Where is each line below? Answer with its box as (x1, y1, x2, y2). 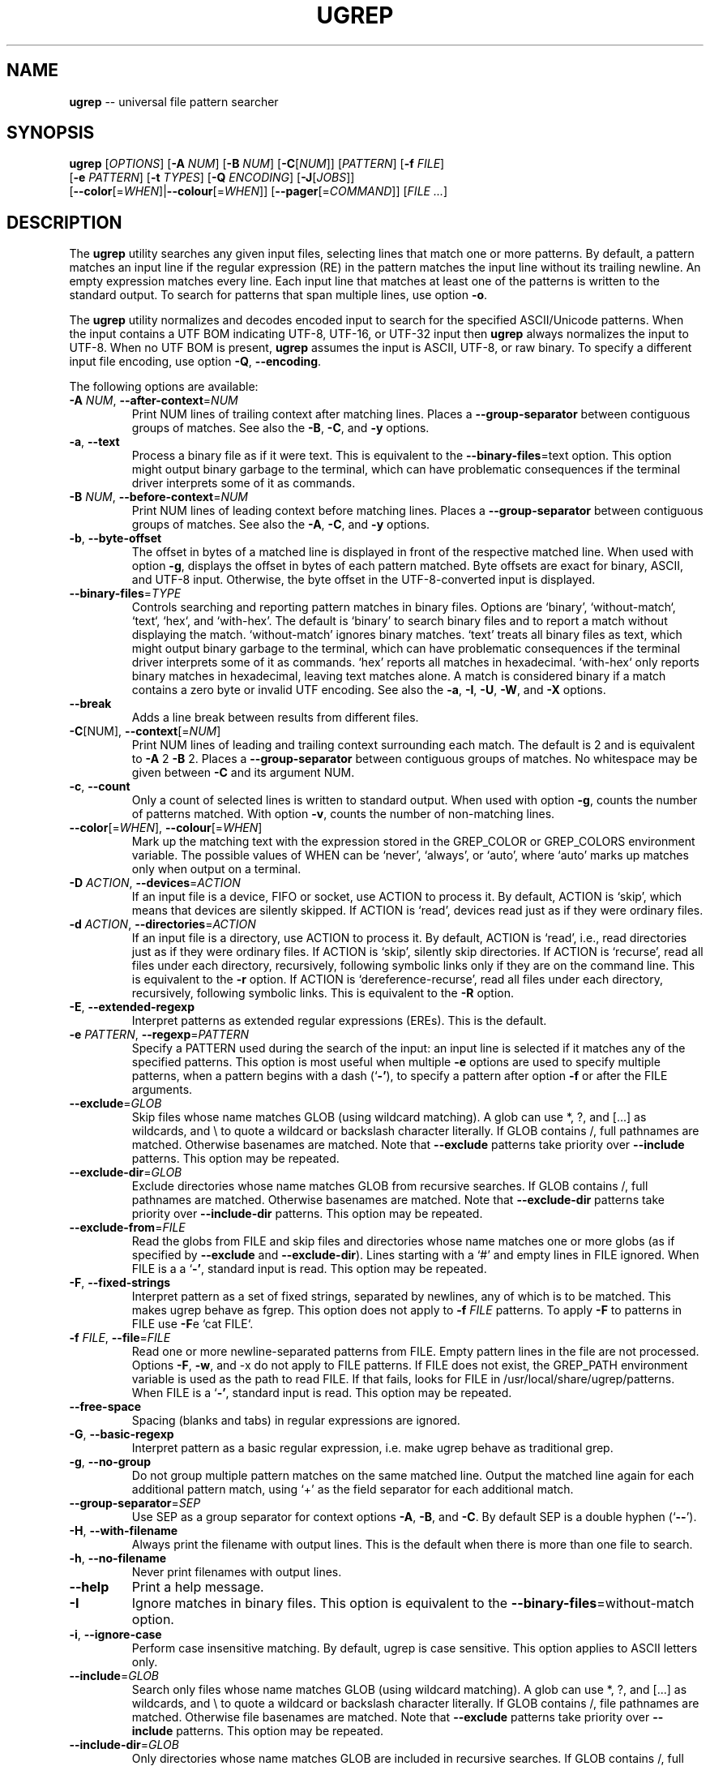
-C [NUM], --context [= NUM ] (69, 724, 221, 739)
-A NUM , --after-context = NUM (69, 393, 238, 408)
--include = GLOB (69, 1669, 160, 1683)
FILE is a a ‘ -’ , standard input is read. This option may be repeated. (131, 1262, 487, 1276)
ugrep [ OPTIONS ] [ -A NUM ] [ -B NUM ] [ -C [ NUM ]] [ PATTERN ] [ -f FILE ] (69, 156, 445, 171)
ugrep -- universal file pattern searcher (69, 94, 279, 109)
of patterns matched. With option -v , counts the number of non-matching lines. (131, 807, 555, 821)
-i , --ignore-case (69, 1627, 162, 1642)
